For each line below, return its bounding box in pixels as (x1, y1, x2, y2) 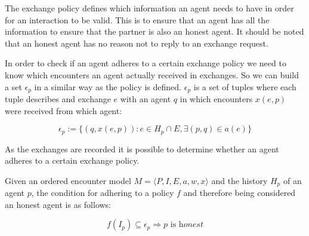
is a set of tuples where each (193, 80, 296, 93)
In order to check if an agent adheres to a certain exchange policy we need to (5, 57, 286, 69)
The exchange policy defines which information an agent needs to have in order (5, 2, 294, 14)
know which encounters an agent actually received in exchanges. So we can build (5, 68, 299, 81)
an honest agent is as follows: (5, 198, 112, 210)
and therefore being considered (183, 186, 296, 199)
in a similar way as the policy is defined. (34, 80, 182, 93)
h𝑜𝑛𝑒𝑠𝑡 (178, 220, 203, 229)
